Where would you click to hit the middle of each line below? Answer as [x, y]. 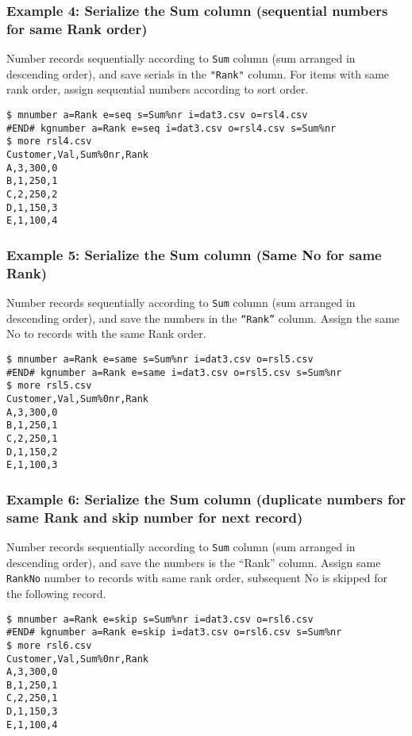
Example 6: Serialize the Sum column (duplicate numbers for [206, 498]
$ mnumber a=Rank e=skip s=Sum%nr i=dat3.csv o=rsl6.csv [160, 619]
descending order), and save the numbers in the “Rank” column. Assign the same [203, 318]
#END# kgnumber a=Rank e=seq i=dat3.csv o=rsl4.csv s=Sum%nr [171, 128]
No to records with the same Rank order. [106, 333]
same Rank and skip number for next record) [155, 517]
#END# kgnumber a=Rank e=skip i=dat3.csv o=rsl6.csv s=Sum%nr [174, 632]
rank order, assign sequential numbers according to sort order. [158, 89]
